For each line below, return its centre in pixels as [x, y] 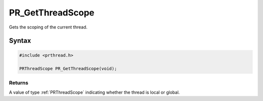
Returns [19, 83]
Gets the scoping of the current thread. [48, 27]
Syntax [20, 41]
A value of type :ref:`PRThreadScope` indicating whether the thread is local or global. [94, 92]
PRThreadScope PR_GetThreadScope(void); [68, 69]
